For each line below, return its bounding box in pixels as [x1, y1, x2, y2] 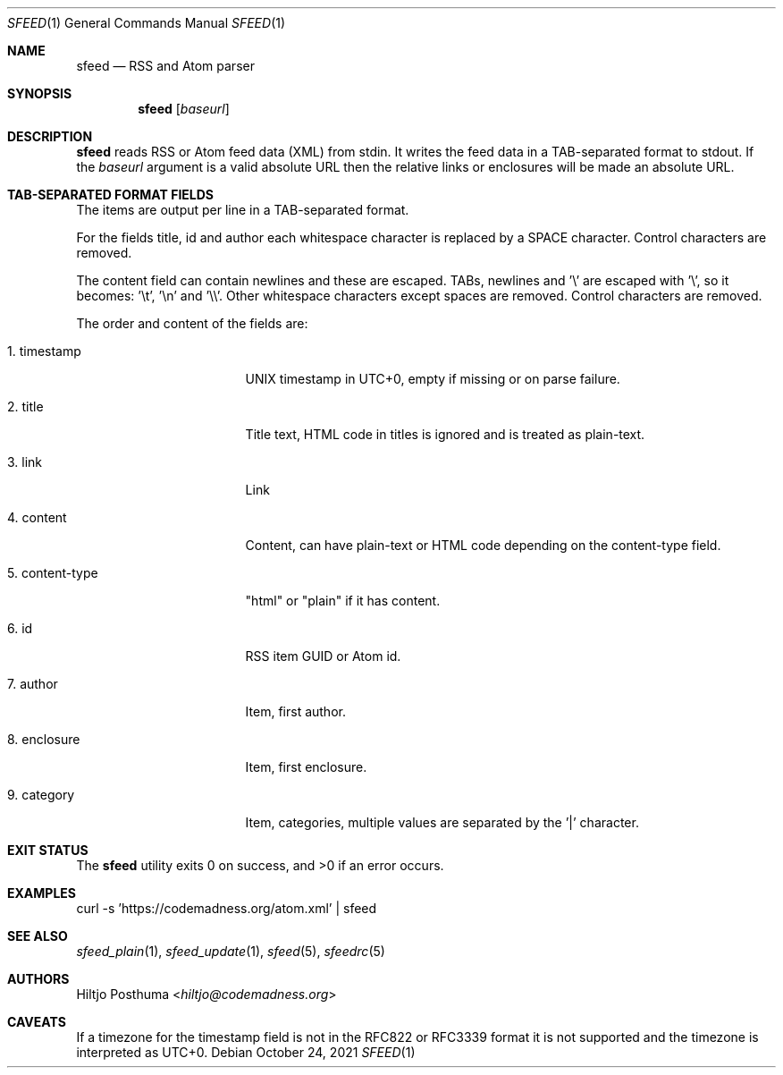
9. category [7, 787, 75, 802]
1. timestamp [7, 343, 81, 359]
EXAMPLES [7, 885, 76, 901]
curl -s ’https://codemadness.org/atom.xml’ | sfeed [76, 901, 377, 916]
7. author [7, 676, 58, 691]
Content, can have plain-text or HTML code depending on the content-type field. [245, 537, 721, 553]
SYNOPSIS [7, 86, 72, 101]
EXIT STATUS [7, 842, 88, 858]
